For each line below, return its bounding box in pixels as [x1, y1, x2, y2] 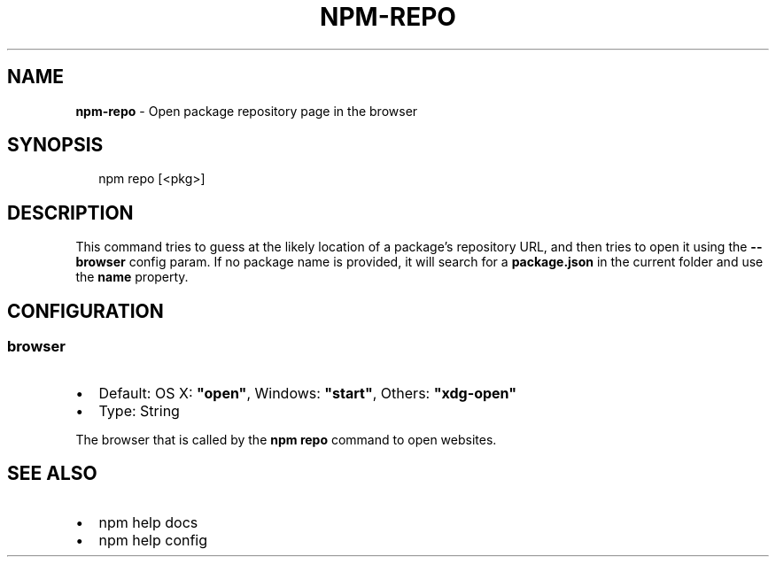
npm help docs [98, 514, 198, 532]
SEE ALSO [7, 461, 97, 484]
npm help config [98, 531, 208, 550]
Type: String [98, 401, 180, 420]
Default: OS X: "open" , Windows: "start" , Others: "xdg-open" [98, 383, 517, 402]
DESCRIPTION [7, 201, 134, 224]
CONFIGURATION [7, 299, 164, 322]
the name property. [75, 269, 189, 285]
